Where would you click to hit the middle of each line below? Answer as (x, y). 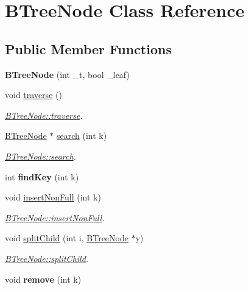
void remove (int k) (43, 279)
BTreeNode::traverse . (44, 115)
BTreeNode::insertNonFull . (55, 217)
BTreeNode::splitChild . (47, 258)
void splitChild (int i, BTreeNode (67, 238)
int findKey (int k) (42, 176)
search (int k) (82, 136)
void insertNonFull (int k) (53, 197)
